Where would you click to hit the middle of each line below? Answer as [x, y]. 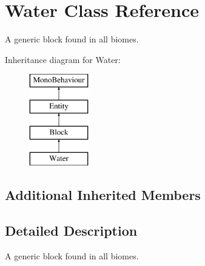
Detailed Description [71, 231]
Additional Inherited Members [103, 195]
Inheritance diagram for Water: [63, 59]
